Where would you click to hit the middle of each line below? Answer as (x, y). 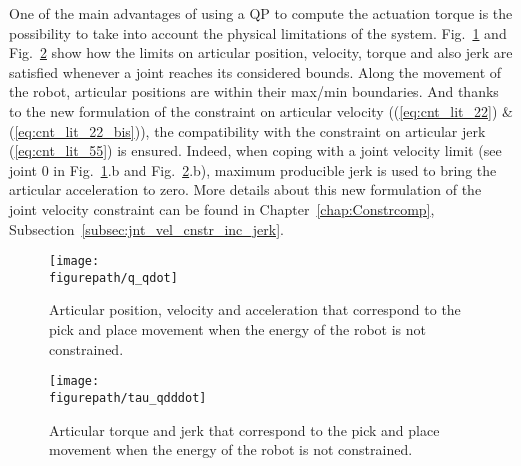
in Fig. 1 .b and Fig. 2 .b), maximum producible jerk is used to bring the (275, 169)
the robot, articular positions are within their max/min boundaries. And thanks (254, 91)
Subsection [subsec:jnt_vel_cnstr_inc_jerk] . (146, 228)
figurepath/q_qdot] (113, 277)
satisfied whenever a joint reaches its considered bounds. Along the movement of (255, 71)
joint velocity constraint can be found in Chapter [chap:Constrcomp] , (222, 208)
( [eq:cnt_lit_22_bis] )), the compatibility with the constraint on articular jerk (247, 130)
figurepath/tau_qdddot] (128, 397)
